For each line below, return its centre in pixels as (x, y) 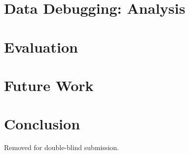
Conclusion (42, 124)
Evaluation (41, 46)
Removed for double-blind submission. (62, 147)
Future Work (49, 85)
